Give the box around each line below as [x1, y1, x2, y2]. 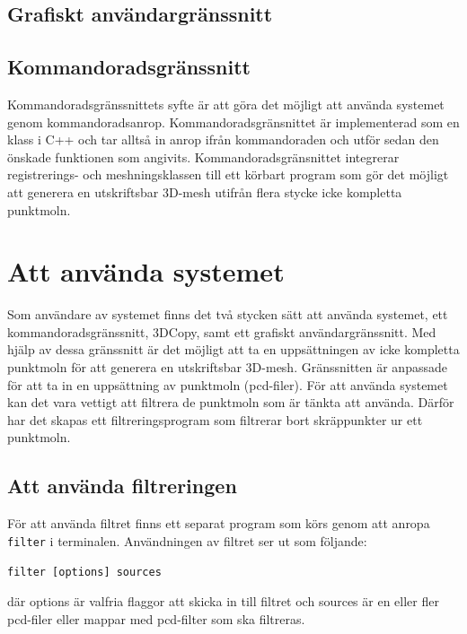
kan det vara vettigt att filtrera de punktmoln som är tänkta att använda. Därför [7, 393, 454, 412]
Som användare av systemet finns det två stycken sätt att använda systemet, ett [7, 305, 448, 324]
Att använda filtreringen [7, 472, 237, 499]
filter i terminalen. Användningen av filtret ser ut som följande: [7, 531, 367, 550]
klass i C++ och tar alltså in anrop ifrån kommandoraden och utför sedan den [7, 130, 439, 149]
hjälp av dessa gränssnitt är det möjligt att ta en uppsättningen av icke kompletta [7, 340, 460, 359]
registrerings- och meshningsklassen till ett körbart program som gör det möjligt [7, 165, 449, 184]
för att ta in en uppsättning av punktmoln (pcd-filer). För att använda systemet [7, 375, 448, 394]
